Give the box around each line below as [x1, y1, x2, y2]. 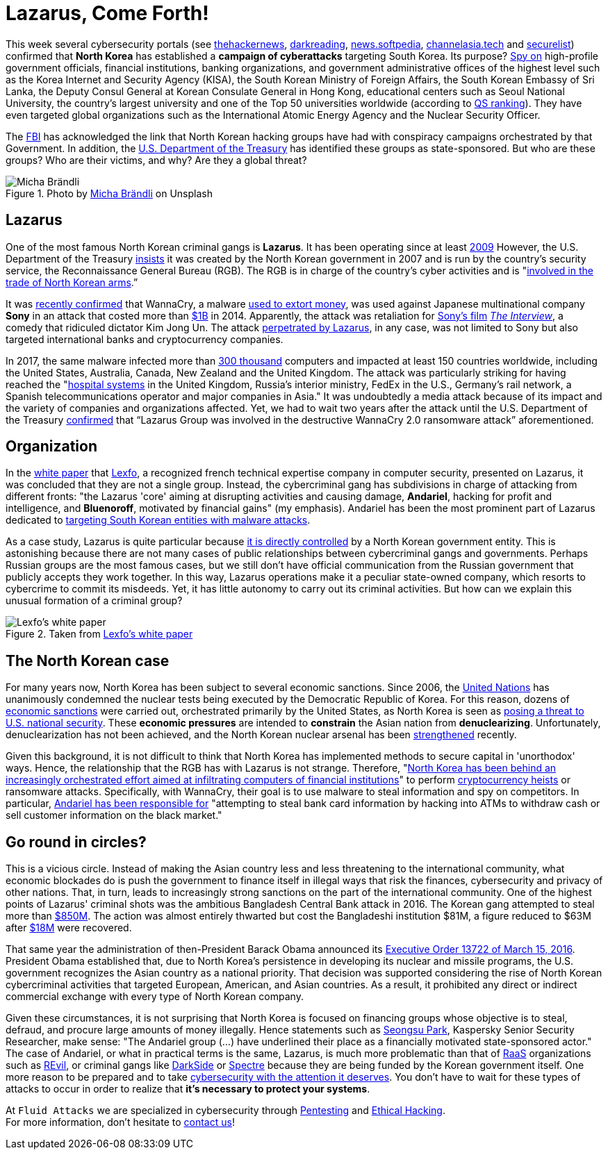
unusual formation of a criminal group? [6, 595, 183, 607]
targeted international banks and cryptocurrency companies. [6, 333, 284, 345]
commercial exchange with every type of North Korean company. [6, 990, 304, 1003]
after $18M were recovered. [6, 922, 132, 934]
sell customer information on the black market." [6, 809, 222, 822]
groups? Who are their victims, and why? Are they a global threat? [6, 153, 307, 166]
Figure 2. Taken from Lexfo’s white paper [6, 628, 193, 640]
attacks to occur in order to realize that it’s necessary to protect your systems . [6, 1083, 370, 1095]
